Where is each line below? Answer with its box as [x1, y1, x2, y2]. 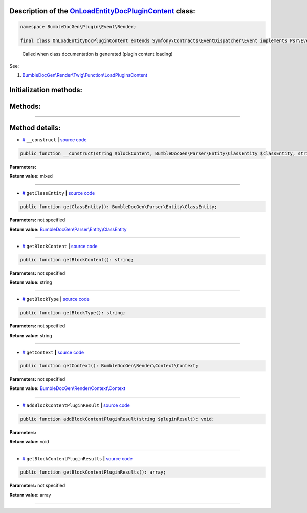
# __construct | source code [22, 137, 87, 143]
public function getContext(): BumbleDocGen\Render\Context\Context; [20, 363, 199, 369]
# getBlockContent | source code [22, 243, 98, 249]
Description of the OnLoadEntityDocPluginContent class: [9, 7, 195, 15]
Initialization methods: [9, 85, 83, 94]
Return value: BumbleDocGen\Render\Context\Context [9, 385, 126, 392]
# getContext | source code [22, 349, 84, 356]
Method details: [9, 124, 61, 132]
